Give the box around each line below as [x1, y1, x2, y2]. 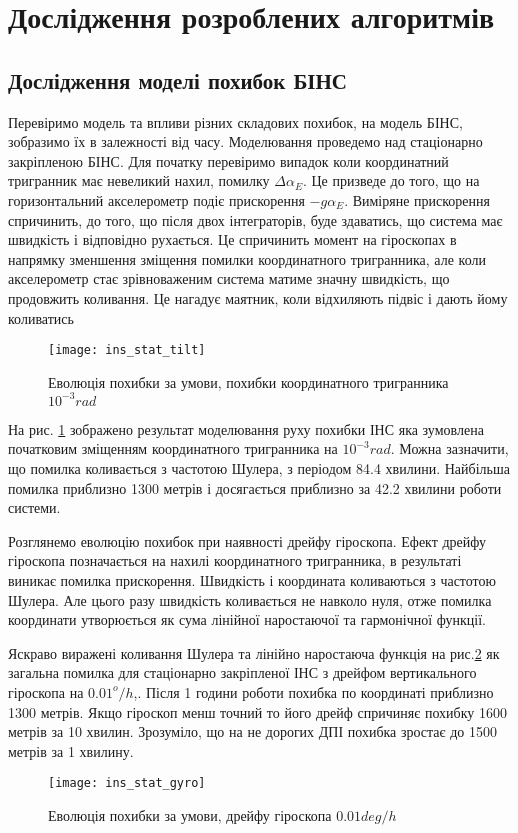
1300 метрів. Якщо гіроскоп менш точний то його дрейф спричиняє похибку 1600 [8, 701, 507, 722]
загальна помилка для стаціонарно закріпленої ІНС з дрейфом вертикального [8, 662, 477, 683]
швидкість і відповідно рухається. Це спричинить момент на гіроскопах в [8, 229, 457, 250]
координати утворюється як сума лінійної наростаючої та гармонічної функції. [8, 609, 486, 630]
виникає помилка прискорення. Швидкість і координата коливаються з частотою [8, 570, 496, 591]
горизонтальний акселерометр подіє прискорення [8, 189, 305, 210]
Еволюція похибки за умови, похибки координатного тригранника [48, 371, 449, 392]
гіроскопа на [8, 681, 84, 702]
